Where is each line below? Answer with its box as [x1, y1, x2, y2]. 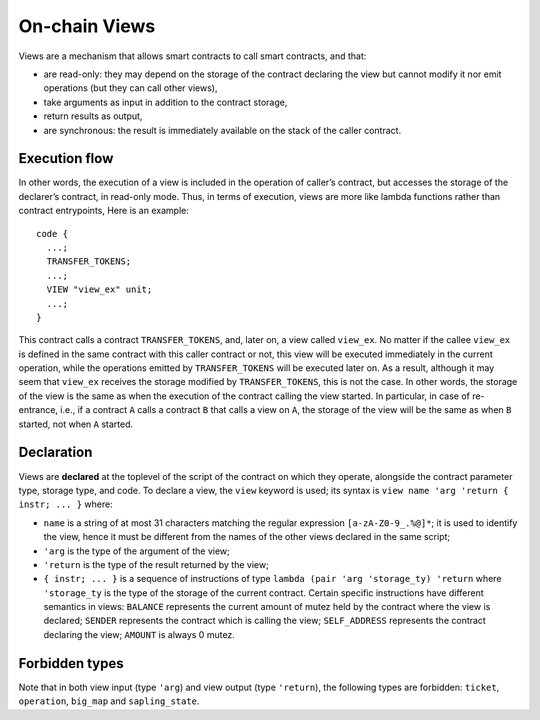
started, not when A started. [18, 418, 134, 430]
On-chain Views [18, 15, 156, 37]
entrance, [18, 404, 59, 416]
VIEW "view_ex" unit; [46, 284, 153, 295]
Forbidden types [18, 655, 124, 672]
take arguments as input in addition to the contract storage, [43, 96, 288, 108]
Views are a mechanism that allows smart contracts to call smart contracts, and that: [18, 50, 367, 62]
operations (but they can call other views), [43, 82, 218, 94]
